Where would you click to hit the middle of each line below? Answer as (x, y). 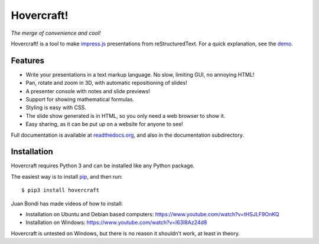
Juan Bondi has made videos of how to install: (67, 203)
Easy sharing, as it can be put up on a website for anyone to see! (104, 124)
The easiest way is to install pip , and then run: (67, 176)
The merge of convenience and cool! (56, 33)
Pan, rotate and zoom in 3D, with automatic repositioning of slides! (106, 83)
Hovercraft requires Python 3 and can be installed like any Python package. (103, 166)
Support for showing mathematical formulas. (80, 100)
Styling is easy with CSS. (56, 108)
